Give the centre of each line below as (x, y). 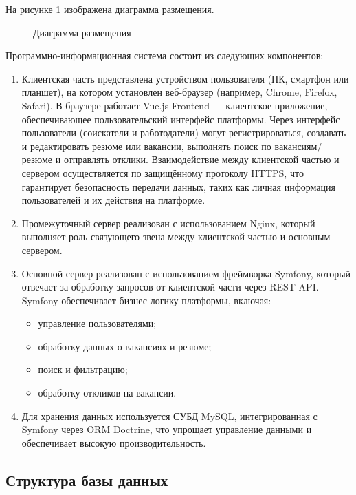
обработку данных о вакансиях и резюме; (125, 346)
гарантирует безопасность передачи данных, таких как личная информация (178, 186)
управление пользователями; (97, 323)
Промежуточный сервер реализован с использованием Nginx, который (168, 223)
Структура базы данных (87, 480)
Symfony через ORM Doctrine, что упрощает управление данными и (167, 429)
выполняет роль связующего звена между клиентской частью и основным (176, 236)
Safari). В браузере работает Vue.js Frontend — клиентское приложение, (175, 105)
